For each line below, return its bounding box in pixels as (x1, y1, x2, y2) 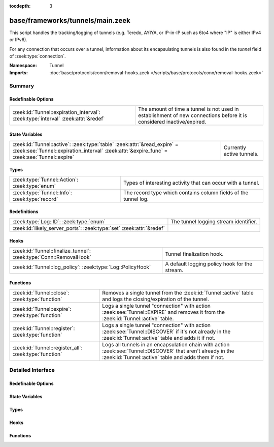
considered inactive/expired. (138, 118, 207, 125)
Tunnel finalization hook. (165, 250, 224, 257)
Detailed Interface (9, 367, 55, 374)
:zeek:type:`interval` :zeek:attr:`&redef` (12, 115, 105, 122)
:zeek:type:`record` (12, 195, 58, 202)
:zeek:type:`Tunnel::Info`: (12, 189, 72, 196)
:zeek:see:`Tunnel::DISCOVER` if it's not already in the (102, 328, 231, 335)
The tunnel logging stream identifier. (170, 218, 257, 225)
